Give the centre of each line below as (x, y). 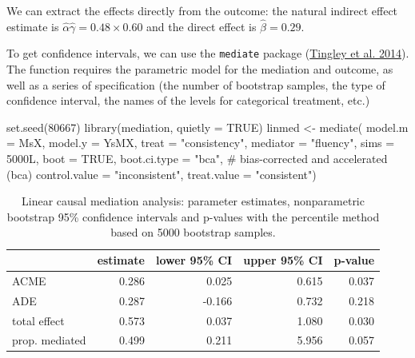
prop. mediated (49, 340)
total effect (38, 320)
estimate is (33, 26)
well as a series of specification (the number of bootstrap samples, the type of (196, 84)
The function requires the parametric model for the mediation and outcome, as (200, 69)
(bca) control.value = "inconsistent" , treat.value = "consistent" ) (162, 174)
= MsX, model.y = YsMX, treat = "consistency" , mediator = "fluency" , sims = (201, 143)
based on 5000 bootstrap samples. (193, 232)
